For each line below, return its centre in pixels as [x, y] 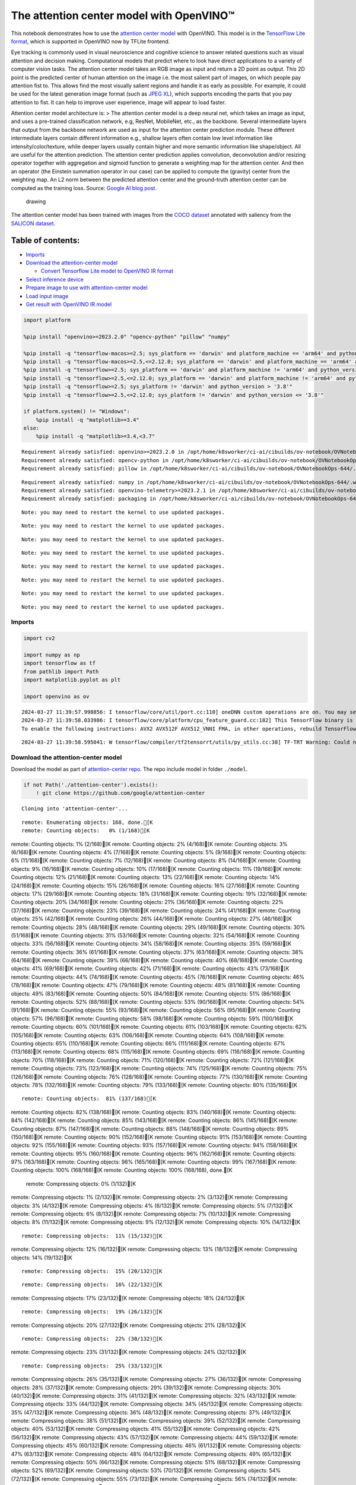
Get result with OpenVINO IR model [69, 304]
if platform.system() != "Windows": [77, 412]
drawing [36, 201]
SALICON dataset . [33, 223]
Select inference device [55, 279]
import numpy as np [52, 655]
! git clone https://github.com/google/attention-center [120, 793]
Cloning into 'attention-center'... [75, 809]
